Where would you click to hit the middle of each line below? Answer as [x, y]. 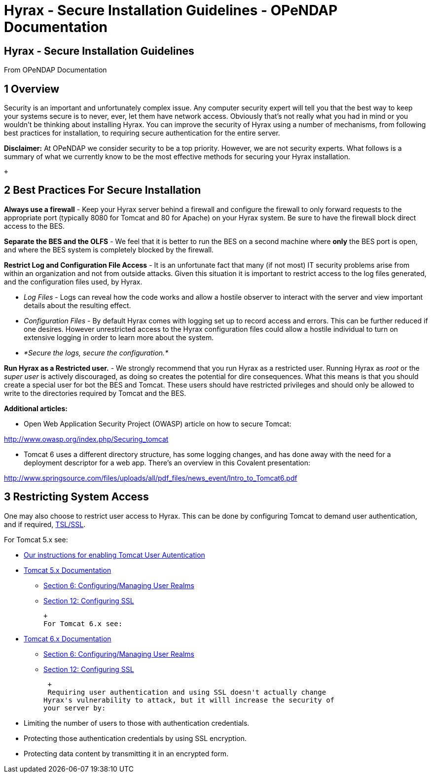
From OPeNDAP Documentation [55, 70]
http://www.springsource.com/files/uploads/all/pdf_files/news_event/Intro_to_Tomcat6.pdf [151, 478]
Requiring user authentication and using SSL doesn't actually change [187, 692]
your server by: [75, 708]
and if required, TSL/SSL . [45, 524]
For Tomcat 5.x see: [36, 539]
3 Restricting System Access [76, 497]
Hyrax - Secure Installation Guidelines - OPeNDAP [171, 10]
